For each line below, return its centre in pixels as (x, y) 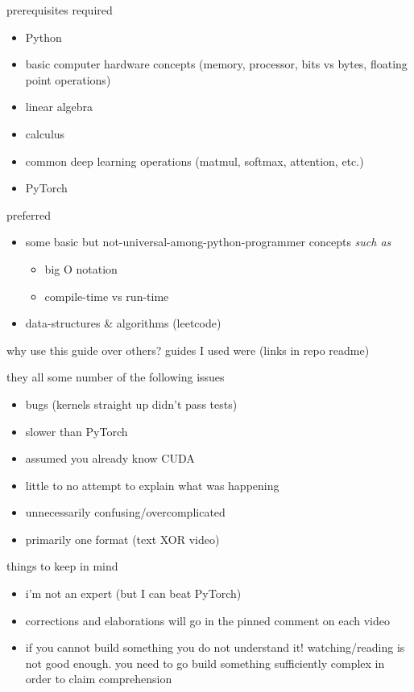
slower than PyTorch (77, 431)
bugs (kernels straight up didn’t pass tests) (131, 404)
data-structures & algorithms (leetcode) (123, 323)
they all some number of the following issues (116, 377)
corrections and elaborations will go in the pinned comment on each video (207, 620)
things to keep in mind (62, 566)
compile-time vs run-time (107, 296)
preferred (29, 214)
